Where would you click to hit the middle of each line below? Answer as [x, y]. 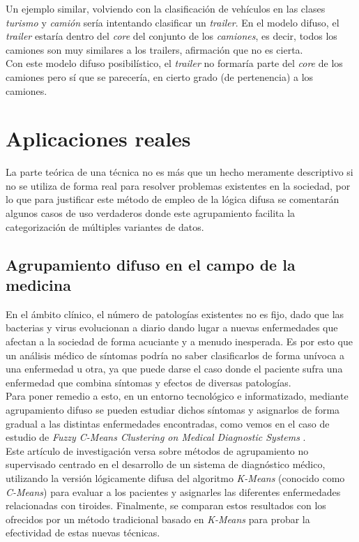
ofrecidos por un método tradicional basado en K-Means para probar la [158, 519]
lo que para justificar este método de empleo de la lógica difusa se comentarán [173, 199]
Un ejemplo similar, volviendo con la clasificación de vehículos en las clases [166, 8]
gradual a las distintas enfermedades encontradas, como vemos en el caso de [168, 423]
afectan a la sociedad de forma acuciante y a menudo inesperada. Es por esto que [179, 341]
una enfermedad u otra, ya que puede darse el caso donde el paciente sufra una [174, 369]
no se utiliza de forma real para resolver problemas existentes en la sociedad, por [178, 185]
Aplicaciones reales [98, 138]
